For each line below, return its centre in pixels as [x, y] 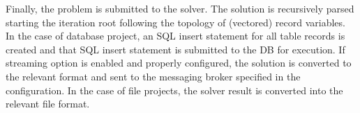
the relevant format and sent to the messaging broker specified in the [153, 76]
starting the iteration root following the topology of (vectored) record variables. [175, 22]
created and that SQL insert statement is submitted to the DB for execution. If [175, 49]
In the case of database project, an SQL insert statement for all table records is [175, 36]
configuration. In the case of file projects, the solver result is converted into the [174, 90]
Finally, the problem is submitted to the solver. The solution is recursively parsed [180, 8]
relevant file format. [48, 104]
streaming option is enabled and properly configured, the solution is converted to [179, 63]
